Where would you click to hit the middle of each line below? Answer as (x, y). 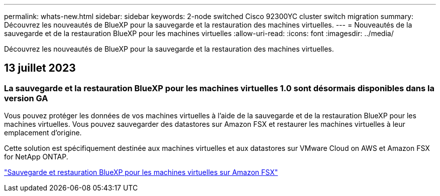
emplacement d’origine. (43, 133)
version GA (26, 98)
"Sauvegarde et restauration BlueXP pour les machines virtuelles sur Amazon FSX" (141, 172)
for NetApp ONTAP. (36, 157)
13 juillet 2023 (40, 68)
